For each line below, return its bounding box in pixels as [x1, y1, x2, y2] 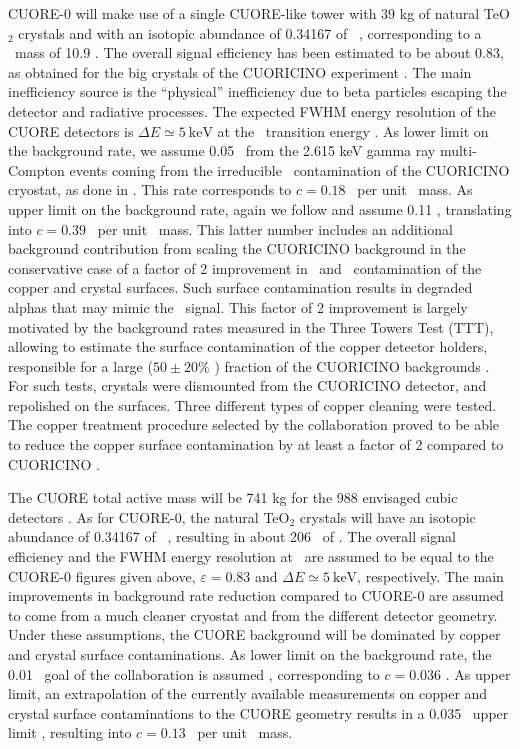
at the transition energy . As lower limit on [217, 120, 489, 141]
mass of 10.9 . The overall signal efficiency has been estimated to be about [14, 42, 471, 63]
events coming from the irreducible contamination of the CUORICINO [69, 159, 510, 180]
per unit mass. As [357, 179, 473, 200]
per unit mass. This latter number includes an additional [97, 218, 453, 239]
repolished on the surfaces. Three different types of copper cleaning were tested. [8, 394, 497, 415]
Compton [8, 159, 65, 180]
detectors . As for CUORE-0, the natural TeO [8, 506, 290, 527]
